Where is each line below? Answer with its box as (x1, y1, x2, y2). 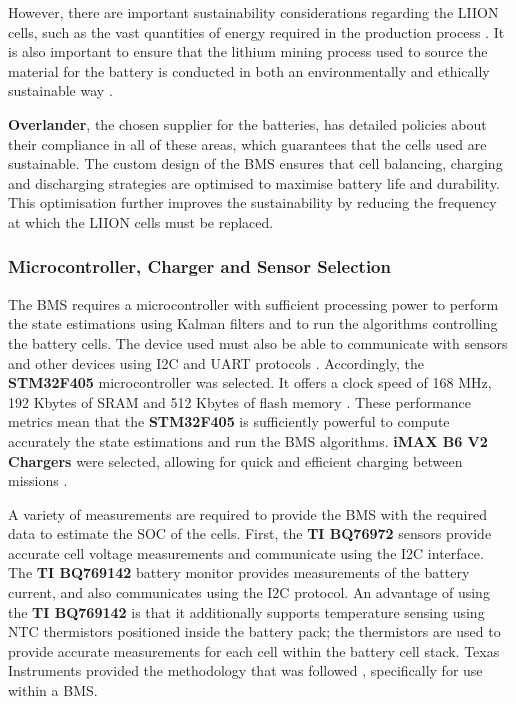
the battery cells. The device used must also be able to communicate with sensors (8, 332, 508, 353)
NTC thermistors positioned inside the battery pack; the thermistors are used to (8, 621, 501, 642)
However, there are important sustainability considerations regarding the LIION (8, 2, 499, 22)
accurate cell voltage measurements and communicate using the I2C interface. (8, 542, 484, 563)
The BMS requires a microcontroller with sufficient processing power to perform (8, 293, 499, 314)
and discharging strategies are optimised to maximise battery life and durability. (8, 172, 500, 193)
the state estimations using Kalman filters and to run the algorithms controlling (8, 313, 498, 334)
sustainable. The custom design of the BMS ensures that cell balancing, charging (8, 153, 503, 174)
